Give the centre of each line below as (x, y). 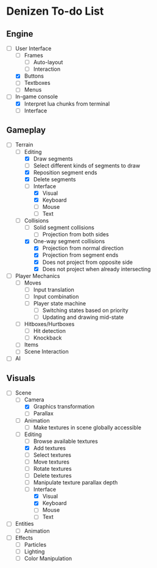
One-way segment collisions (69, 241)
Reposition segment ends (65, 172)
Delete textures (52, 475)
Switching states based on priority (85, 310)
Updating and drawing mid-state (83, 317)
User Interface (33, 48)
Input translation (54, 289)
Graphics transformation (64, 407)
